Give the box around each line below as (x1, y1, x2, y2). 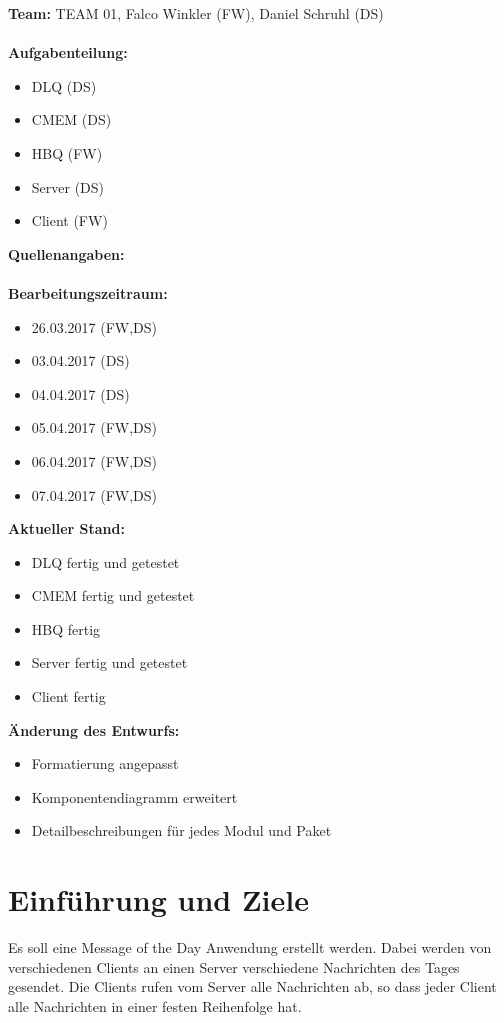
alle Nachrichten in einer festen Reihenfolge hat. (8, 995, 302, 1016)
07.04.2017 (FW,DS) (31, 484, 158, 505)
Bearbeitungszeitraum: (8, 282, 168, 303)
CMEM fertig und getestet (31, 585, 195, 606)
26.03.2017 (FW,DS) (31, 316, 158, 337)
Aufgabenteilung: (8, 42, 128, 63)
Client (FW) (31, 210, 108, 231)
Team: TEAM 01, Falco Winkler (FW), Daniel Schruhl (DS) (8, 3, 384, 23)
